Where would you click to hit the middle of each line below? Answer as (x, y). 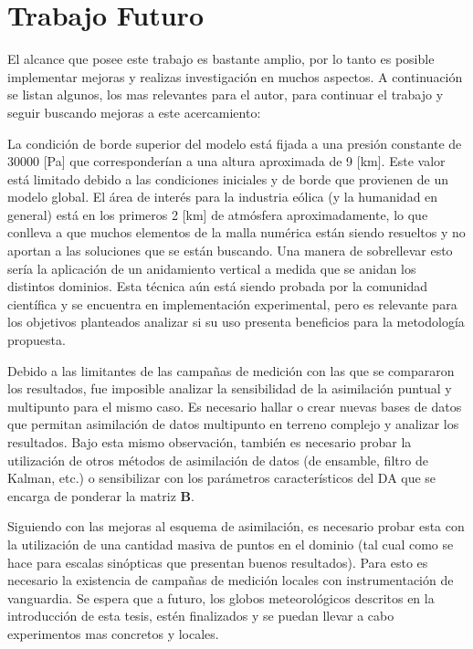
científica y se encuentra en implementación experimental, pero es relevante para (232, 304)
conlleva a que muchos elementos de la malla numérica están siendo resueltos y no (236, 232)
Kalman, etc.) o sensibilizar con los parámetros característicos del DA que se (222, 478)
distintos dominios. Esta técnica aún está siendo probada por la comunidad (218, 286)
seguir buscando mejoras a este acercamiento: (134, 112)
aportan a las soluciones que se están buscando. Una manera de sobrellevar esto (230, 251)
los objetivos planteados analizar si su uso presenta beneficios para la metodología (236, 322)
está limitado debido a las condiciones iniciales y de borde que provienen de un (228, 178)
